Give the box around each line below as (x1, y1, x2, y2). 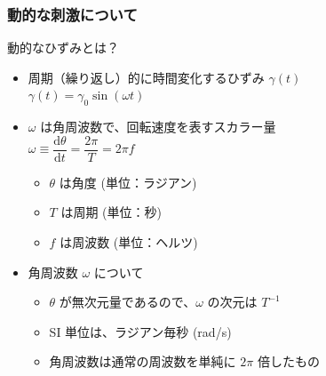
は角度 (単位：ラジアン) (59, 172, 197, 191)
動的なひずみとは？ (7, 38, 119, 57)
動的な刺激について (7, 3, 138, 25)
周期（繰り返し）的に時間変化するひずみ (28, 68, 265, 86)
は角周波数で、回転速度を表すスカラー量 (40, 117, 276, 136)
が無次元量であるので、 (59, 292, 196, 311)
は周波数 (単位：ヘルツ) (60, 233, 198, 252)
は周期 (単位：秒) (60, 203, 162, 221)
